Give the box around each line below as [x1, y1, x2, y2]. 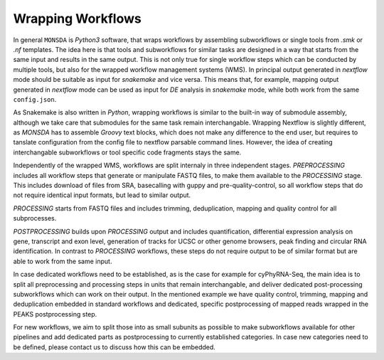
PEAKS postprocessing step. [13, 309, 97, 318]
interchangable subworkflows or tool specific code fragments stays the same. [13, 148, 242, 157]
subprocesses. [13, 214, 57, 223]
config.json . [13, 95, 57, 103]
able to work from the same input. [13, 257, 112, 265]
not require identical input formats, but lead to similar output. [13, 191, 191, 199]
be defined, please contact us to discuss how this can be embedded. [13, 342, 216, 351]
